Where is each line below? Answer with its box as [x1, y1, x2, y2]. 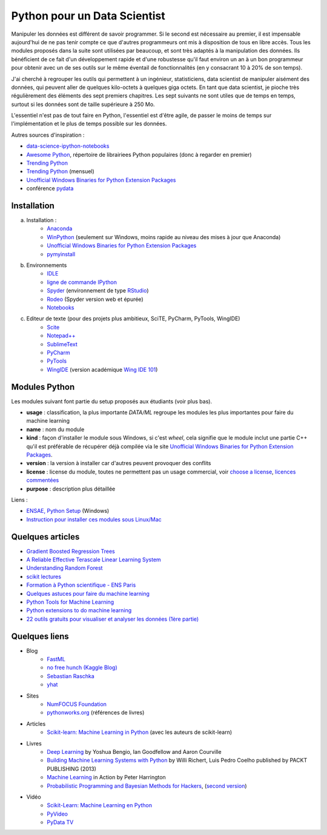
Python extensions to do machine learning [26, 607, 132, 614]
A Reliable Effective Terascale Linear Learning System [26, 556, 162, 563]
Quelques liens [11, 631, 69, 641]
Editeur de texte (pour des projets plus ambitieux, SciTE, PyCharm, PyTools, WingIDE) [26, 315, 240, 322]
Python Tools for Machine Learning [26, 598, 114, 606]
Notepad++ [47, 332, 76, 339]
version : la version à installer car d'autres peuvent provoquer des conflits [26, 460, 211, 467]
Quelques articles [11, 532, 80, 542]
